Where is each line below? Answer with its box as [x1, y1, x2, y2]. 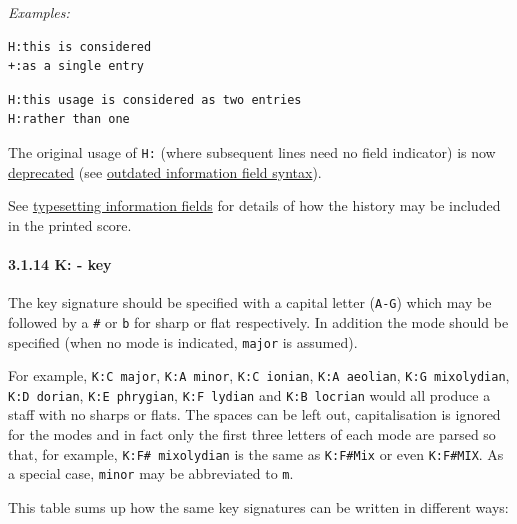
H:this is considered [8, 39, 152, 54]
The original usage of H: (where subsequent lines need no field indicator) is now [8, 141, 496, 162]
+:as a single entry [8, 59, 145, 74]
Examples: [8, 2, 70, 22]
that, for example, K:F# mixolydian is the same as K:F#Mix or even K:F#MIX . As [8, 443, 504, 464]
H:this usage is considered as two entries [8, 92, 302, 107]
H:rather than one [8, 112, 130, 127]
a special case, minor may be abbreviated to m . [8, 463, 294, 484]
